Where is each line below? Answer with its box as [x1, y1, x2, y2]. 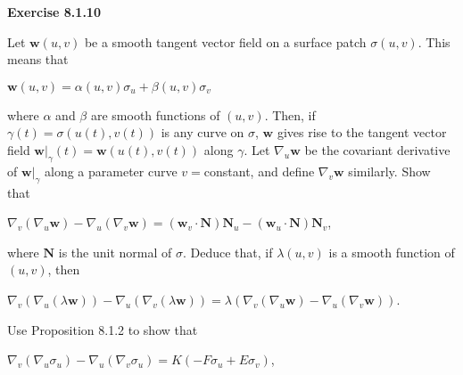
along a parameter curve [45, 161, 178, 180]
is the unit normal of [58, 242, 172, 261]
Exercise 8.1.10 [7, 3, 101, 20]
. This [418, 32, 451, 51]
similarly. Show [348, 161, 431, 180]
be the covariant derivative [304, 140, 451, 159]
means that [7, 50, 69, 69]
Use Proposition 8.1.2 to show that [7, 320, 198, 338]
